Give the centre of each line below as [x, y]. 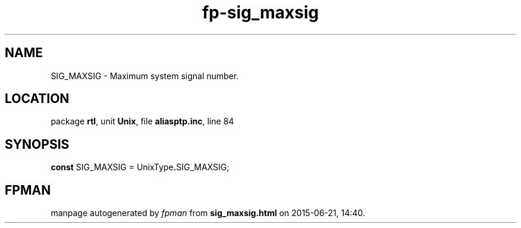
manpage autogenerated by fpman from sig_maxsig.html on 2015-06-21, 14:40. [208, 213]
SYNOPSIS [37, 144]
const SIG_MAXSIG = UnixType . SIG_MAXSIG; [140, 167]
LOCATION [37, 99]
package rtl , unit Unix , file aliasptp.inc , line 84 [142, 121]
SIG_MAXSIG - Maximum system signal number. [145, 76]
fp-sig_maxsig [260, 13]
